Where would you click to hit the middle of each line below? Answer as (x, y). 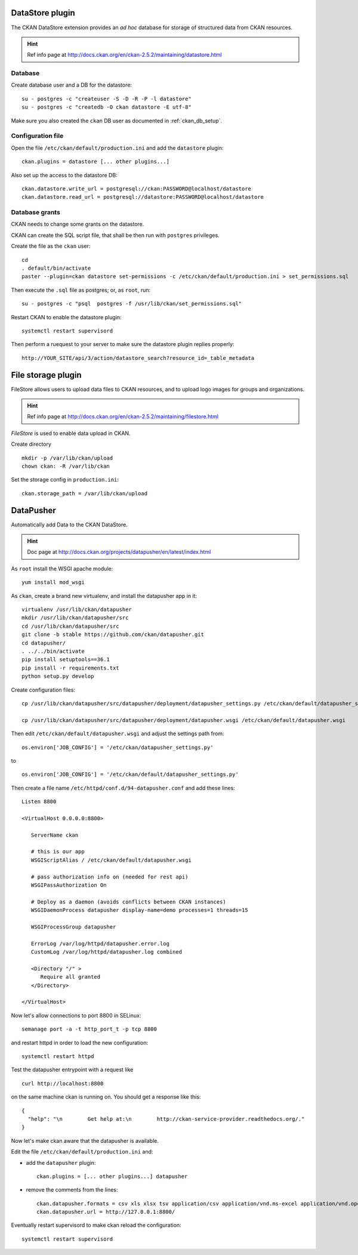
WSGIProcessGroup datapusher (73, 927)
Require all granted (70, 977)
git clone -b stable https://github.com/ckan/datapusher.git (113, 635)
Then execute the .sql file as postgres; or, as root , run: (81, 290)
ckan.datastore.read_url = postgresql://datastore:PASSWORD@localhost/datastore (143, 197)
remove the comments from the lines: (72, 1190)
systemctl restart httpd (58, 1056)
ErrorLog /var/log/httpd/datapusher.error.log (100, 943)
